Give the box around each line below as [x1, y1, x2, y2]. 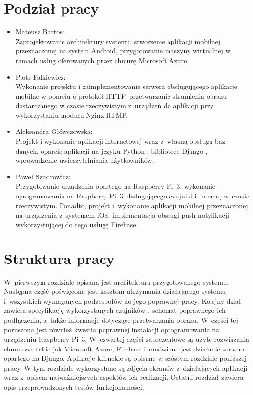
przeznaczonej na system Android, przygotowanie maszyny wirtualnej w [15, 45, 231, 56]
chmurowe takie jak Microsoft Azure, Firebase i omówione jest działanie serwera [4, 343, 245, 353]
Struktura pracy [4, 248, 115, 268]
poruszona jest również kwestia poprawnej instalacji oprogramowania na [4, 324, 220, 334]
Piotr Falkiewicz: [15, 71, 66, 82]
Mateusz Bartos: [15, 26, 64, 37]
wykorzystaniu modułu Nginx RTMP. [15, 110, 128, 120]
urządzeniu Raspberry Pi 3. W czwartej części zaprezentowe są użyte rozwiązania [4, 334, 250, 344]
